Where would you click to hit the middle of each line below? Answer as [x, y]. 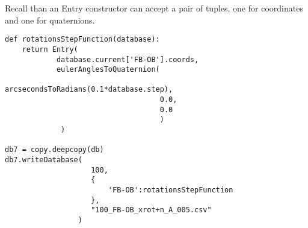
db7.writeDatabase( [44, 160]
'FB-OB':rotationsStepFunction [171, 190]
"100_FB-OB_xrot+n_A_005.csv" [151, 210]
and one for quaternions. [50, 20]
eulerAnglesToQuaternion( [108, 70]
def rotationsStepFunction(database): [82, 40]
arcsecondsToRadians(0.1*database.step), [89, 90]
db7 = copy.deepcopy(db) [54, 150]
